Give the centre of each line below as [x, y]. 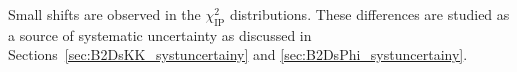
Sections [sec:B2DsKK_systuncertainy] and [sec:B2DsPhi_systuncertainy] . [238, 54]
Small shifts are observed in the [104, 14]
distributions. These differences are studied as [369, 14]
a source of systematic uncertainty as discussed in [160, 34]
